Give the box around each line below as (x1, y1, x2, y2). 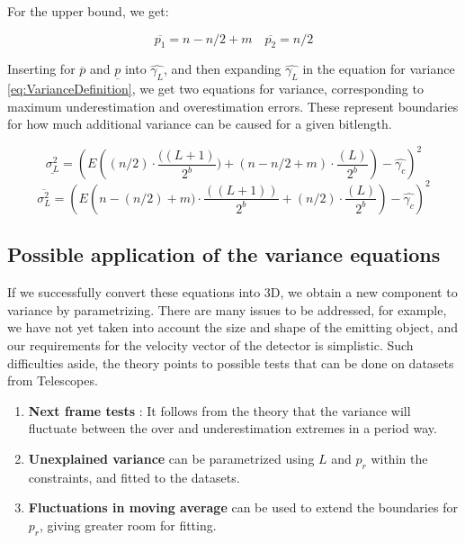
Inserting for (7, 59, 76, 78)
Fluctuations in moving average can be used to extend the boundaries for (28, 498, 458, 517)
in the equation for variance (302, 59, 455, 78)
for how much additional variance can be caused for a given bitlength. (7, 114, 392, 133)
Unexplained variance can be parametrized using (28, 448, 315, 467)
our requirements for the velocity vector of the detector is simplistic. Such (7, 335, 414, 354)
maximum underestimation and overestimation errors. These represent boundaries (7, 96, 459, 115)
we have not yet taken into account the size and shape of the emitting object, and (7, 318, 459, 337)
